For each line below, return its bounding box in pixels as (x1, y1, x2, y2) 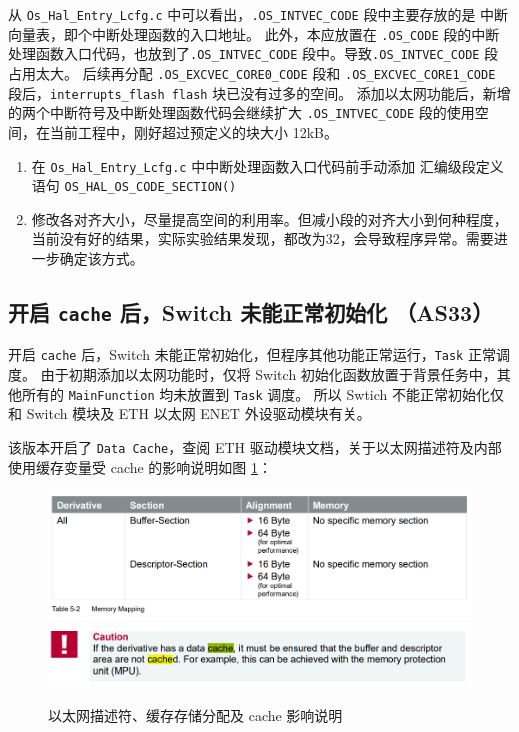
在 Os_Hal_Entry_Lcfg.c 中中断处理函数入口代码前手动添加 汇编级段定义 (31, 155, 504, 176)
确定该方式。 (59, 248, 144, 269)
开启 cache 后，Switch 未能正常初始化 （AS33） (8, 297, 494, 328)
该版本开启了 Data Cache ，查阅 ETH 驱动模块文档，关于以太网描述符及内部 (8, 436, 502, 457)
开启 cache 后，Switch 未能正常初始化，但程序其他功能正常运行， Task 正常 (8, 344, 496, 365)
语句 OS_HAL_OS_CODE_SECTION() (31, 175, 237, 196)
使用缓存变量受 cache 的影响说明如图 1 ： (8, 456, 273, 477)
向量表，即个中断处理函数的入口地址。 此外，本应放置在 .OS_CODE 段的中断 (8, 23, 500, 44)
